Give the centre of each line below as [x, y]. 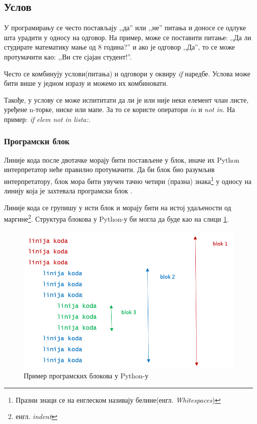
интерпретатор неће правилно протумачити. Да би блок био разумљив [109, 169]
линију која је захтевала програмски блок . [68, 191]
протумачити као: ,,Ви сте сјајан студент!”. [68, 56]
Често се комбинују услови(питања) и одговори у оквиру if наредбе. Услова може [127, 73]
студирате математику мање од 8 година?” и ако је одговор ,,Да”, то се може [120, 47]
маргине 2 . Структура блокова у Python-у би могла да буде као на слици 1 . [116, 218]
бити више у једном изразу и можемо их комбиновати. [86, 83]
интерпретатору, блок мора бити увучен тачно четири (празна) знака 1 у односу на [128, 180]
